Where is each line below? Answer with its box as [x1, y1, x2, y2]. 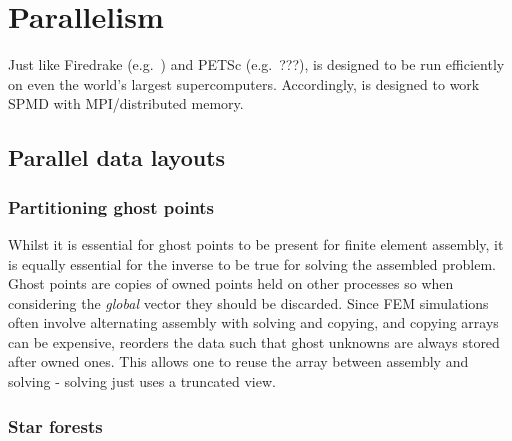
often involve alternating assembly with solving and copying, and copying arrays [8, 312, 499, 333]
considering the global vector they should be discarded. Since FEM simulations [8, 292, 489, 313]
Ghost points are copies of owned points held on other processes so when [8, 273, 454, 294]
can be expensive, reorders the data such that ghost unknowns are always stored [8, 331, 500, 352]
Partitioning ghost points [8, 194, 215, 219]
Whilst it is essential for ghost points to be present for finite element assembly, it [8, 233, 504, 254]
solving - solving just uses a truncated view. [8, 371, 276, 392]
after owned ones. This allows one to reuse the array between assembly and [8, 351, 469, 372]
